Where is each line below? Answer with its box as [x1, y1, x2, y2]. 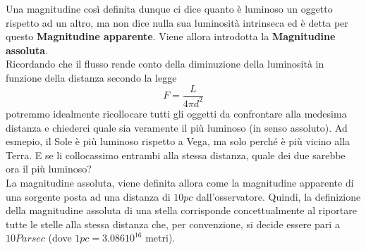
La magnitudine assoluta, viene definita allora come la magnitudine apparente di [6, 175, 354, 189]
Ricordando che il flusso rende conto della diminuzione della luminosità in [6, 56, 324, 71]
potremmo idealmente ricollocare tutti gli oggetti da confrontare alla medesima [6, 106, 347, 120]
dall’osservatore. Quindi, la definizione [196, 189, 361, 204]
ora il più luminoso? [6, 161, 92, 176]
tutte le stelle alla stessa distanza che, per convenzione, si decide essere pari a [6, 216, 340, 231]
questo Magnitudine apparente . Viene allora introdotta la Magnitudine [6, 29, 336, 44]
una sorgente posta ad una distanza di [6, 189, 171, 204]
